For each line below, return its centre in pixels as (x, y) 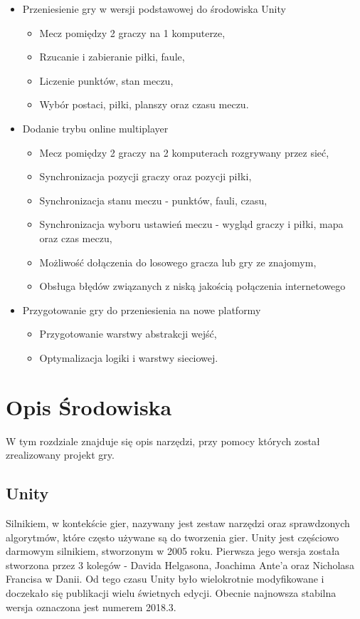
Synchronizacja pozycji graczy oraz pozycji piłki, (145, 176)
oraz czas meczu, (76, 238)
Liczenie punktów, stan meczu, (106, 80)
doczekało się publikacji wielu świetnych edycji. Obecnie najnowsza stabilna (171, 592)
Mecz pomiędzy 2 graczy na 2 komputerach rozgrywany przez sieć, (184, 152)
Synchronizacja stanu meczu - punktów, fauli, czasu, (153, 200)
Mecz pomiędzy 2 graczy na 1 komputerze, (132, 32)
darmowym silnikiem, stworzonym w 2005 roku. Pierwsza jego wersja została (173, 551)
